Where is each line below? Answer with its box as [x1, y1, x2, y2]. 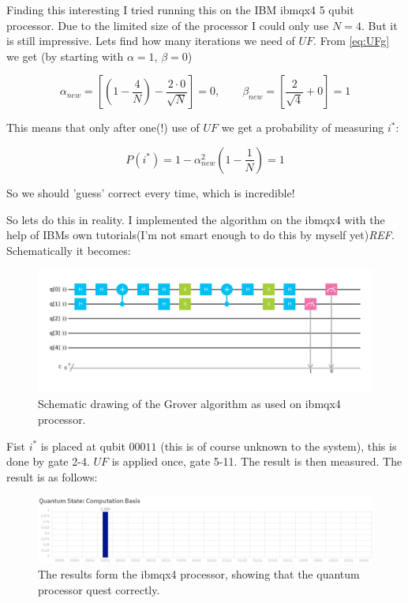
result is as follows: [6, 468, 98, 485]
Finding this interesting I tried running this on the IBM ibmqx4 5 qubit [6, 2, 354, 17]
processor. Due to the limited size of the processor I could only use [6, 17, 329, 33]
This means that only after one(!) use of [6, 119, 200, 136]
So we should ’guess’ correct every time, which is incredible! [6, 184, 295, 200]
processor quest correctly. [38, 581, 160, 597]
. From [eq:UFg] [313, 32, 390, 49]
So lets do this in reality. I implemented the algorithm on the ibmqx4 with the [6, 211, 385, 227]
